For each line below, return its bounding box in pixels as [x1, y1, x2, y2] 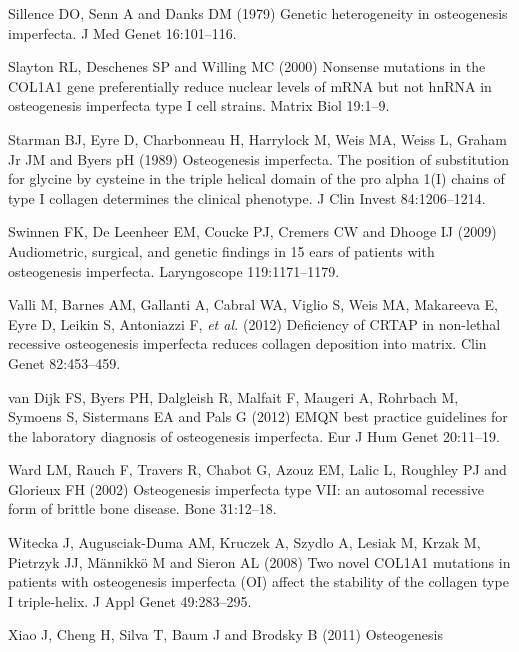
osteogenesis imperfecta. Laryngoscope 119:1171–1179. [8, 260, 340, 281]
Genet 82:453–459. [8, 352, 121, 373]
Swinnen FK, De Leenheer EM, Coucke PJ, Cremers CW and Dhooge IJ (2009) [8, 221, 497, 242]
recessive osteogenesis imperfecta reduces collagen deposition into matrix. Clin [8, 333, 487, 354]
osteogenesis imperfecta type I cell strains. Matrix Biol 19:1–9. [8, 95, 390, 116]
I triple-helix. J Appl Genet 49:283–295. [8, 590, 252, 611]
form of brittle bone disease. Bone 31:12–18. [8, 498, 277, 519]
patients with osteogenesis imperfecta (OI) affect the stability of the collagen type [8, 571, 509, 592]
